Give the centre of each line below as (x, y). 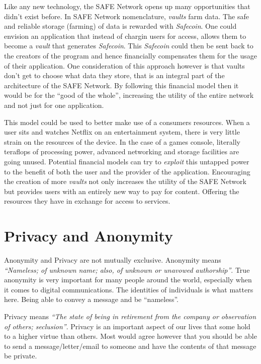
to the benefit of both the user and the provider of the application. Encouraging (127, 171)
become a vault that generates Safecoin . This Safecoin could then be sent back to (129, 46)
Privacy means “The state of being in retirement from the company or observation (130, 316)
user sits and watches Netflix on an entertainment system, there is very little (122, 132)
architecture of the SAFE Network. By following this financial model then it (121, 85)
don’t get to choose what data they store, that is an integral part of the (114, 75)
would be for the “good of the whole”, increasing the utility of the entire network (129, 95)
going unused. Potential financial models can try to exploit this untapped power (127, 161)
